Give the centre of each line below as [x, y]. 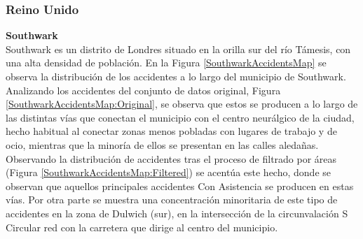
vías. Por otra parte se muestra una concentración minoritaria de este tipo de [172, 200]
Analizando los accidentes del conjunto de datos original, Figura [143, 90]
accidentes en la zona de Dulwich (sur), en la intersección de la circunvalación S [177, 213]
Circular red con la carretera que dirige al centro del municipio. [142, 227]
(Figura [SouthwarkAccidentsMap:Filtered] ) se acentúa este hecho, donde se [168, 172]
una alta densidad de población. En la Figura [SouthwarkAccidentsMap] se [166, 63]
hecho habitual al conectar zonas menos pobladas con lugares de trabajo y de [171, 131]
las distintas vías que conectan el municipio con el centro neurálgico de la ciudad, [180, 117]
